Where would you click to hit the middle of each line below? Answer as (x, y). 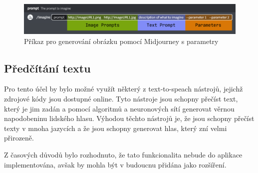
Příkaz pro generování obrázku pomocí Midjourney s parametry (121, 41)
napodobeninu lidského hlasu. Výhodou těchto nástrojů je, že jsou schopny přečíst (129, 118)
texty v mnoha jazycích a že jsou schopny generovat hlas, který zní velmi (116, 128)
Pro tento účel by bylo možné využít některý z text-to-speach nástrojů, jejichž (124, 89)
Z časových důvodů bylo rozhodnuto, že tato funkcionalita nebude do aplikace (123, 154)
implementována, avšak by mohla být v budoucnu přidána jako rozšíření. (115, 164)
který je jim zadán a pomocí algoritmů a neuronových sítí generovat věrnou (119, 108)
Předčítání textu (47, 68)
